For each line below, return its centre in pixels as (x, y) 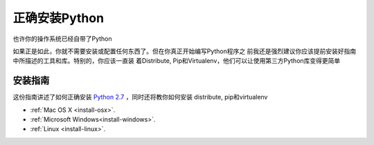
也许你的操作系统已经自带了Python (62, 39)
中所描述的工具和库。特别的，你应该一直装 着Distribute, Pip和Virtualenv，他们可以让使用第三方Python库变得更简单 (177, 61)
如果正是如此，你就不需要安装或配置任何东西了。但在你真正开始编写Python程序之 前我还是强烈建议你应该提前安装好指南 (185, 51)
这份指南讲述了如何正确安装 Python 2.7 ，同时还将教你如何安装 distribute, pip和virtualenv (140, 97)
